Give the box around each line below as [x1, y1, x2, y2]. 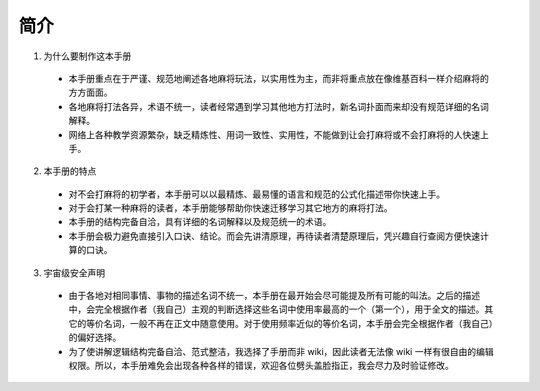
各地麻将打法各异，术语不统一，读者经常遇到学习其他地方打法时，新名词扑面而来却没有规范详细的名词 [68, 100, 489, 112]
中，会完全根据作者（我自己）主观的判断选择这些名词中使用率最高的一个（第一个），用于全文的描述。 [68, 303, 485, 315]
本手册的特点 [43, 165, 97, 177]
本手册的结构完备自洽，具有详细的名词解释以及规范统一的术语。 [68, 216, 332, 228]
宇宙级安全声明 [43, 266, 105, 279]
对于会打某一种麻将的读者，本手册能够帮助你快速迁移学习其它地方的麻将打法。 [68, 202, 393, 214]
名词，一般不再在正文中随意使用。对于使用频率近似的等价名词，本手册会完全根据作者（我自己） [103, 317, 494, 329]
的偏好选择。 [68, 331, 122, 344]
